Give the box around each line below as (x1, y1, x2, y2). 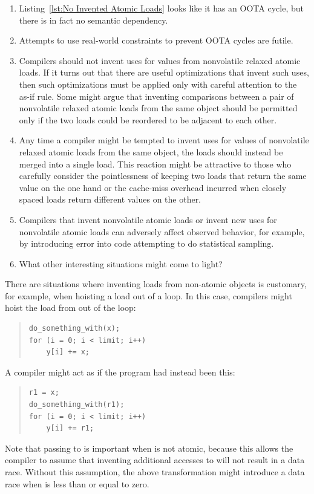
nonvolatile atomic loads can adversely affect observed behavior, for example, (19, 225, 305, 238)
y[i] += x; (46, 348, 90, 357)
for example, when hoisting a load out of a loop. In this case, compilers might (5, 289, 292, 302)
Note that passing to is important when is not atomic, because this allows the (5, 441, 293, 454)
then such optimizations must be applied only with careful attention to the (19, 77, 297, 90)
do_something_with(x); (28, 324, 120, 333)
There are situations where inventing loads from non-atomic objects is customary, (5, 278, 307, 290)
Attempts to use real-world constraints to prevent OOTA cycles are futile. (19, 34, 293, 47)
